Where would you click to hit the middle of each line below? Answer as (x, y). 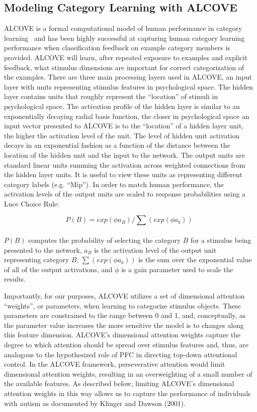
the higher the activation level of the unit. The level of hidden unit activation (122, 135)
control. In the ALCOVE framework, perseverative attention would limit (115, 364)
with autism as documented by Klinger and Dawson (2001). (95, 403)
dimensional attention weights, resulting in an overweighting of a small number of (128, 373)
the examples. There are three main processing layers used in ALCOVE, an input (128, 77)
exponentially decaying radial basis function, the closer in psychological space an (127, 116)
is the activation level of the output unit (155, 250)
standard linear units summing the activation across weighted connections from (125, 164)
